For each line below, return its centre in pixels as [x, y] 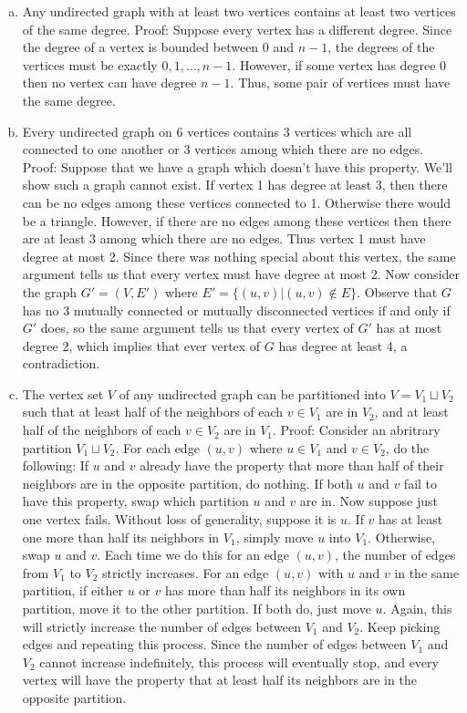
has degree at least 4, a [343, 345]
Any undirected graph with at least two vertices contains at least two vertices [239, 11]
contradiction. [61, 363]
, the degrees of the [381, 47]
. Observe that [397, 291]
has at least [411, 519]
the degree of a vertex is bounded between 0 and [158, 47]
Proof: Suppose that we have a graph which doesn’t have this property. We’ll [237, 166]
